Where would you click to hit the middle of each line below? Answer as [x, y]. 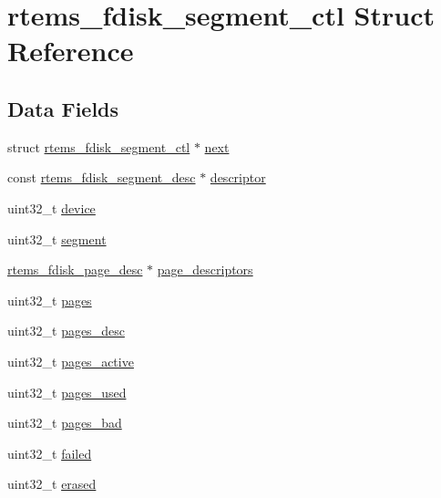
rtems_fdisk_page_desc [75, 270]
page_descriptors [205, 270]
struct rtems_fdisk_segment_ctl [99, 146]
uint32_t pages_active [71, 361]
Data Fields [63, 108]
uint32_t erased [52, 484]
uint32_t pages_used [67, 392]
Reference [71, 51]
